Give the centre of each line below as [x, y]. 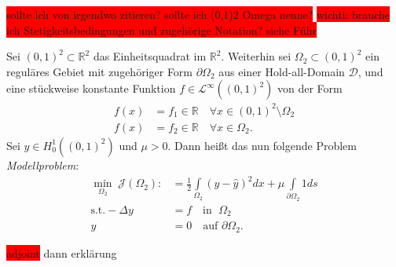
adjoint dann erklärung [62, 252]
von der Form [310, 88]
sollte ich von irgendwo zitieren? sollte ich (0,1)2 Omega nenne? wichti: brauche [198, 14]
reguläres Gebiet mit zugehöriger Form [100, 71]
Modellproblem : [43, 165]
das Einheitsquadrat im [150, 56]
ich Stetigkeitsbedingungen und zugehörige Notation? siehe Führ [161, 29]
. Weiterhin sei [256, 56]
